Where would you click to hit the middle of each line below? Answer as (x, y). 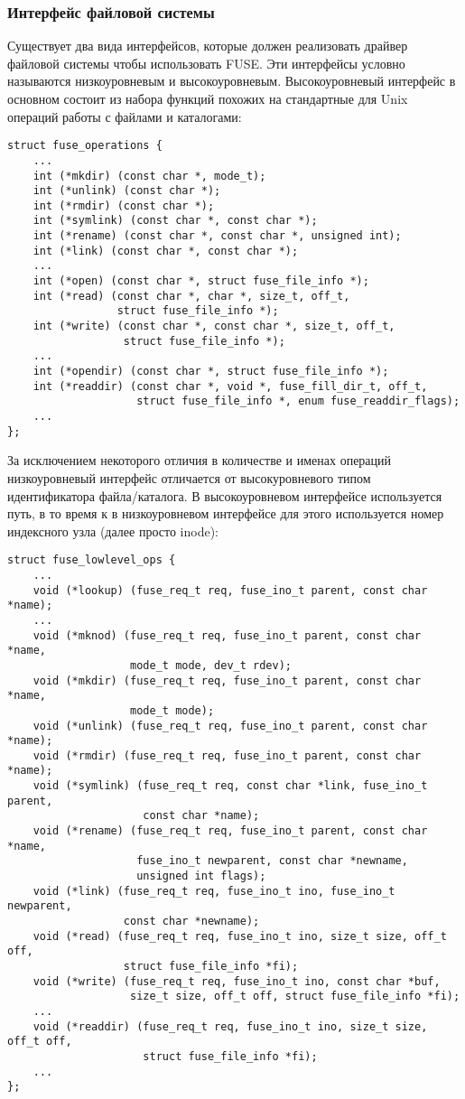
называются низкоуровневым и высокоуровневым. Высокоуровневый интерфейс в (232, 81)
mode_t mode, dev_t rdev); (211, 665)
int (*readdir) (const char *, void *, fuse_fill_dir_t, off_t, (230, 386)
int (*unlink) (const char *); (127, 191)
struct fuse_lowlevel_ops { (92, 560)
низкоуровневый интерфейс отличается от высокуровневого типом (189, 477)
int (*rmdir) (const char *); (124, 205)
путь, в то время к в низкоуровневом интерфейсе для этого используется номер (226, 513)
